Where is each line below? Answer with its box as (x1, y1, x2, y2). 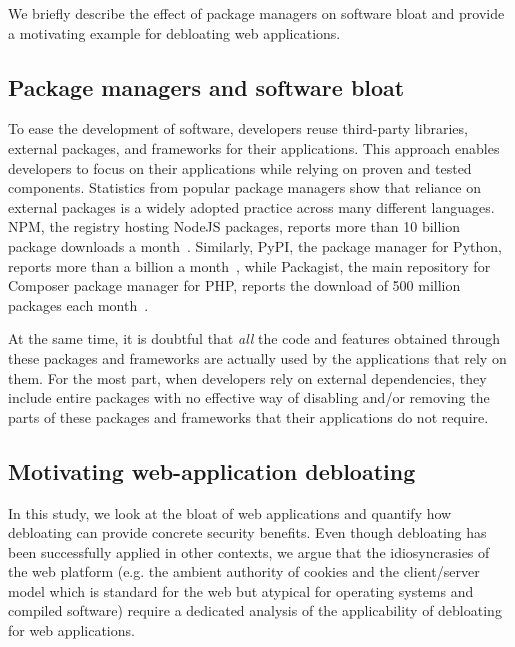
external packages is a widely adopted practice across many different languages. (8, 196, 495, 217)
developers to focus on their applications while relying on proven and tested (8, 157, 472, 178)
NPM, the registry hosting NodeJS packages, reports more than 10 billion (8, 216, 461, 237)
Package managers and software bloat (8, 71, 405, 102)
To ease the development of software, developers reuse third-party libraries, (8, 118, 468, 139)
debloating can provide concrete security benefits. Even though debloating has (8, 522, 487, 543)
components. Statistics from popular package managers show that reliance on (8, 177, 482, 198)
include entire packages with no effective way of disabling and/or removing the (8, 387, 490, 408)
